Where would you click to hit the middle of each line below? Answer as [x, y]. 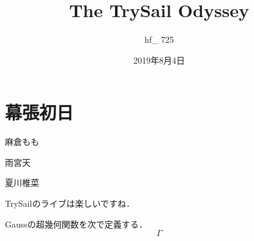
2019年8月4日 [159, 60]
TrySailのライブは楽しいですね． [70, 203]
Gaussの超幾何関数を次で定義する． [76, 224]
